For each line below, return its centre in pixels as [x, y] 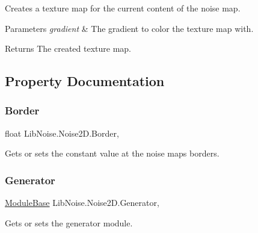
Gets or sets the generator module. [69, 222]
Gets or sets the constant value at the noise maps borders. [112, 153]
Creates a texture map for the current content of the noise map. [123, 8]
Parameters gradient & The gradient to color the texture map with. [129, 28]
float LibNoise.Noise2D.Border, [62, 133]
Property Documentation [85, 81]
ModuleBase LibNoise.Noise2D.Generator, [82, 203]
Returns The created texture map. [68, 48]
